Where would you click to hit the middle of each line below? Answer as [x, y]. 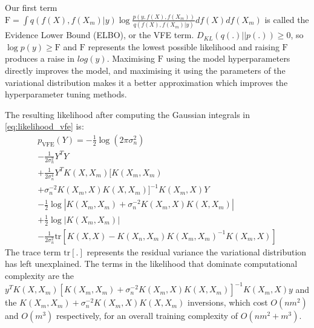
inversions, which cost [228, 302]
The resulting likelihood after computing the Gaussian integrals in [128, 114]
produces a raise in [40, 58]
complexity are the [39, 275]
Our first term [31, 7]
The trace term [33, 251]
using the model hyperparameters [228, 58]
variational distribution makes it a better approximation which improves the [146, 82]
